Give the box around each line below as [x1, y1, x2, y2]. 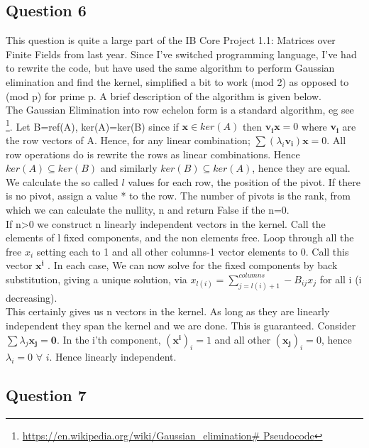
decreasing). [6, 290, 57, 305]
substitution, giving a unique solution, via [6, 271, 187, 286]
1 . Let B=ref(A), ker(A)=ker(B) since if [6, 116, 179, 133]
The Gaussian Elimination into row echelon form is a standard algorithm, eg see [6, 102, 354, 117]
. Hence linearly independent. [49, 349, 177, 364]
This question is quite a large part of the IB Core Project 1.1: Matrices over [6, 33, 336, 48]
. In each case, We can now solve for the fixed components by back [48, 258, 338, 273]
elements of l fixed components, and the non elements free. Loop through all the [6, 230, 354, 245]
